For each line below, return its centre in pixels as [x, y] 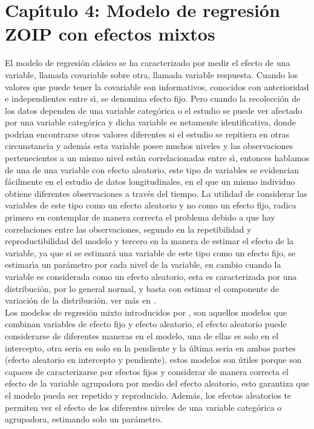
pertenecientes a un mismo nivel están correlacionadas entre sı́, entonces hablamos [157, 158]
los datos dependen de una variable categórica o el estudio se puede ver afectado [154, 110]
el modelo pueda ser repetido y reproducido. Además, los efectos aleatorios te [148, 395]
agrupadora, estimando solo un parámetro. [84, 419]
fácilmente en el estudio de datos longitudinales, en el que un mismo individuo [150, 181]
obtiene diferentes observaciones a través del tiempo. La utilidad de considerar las [156, 193]
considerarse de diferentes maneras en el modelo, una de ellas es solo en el [142, 335]
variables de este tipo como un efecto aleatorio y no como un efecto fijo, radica [151, 205]
